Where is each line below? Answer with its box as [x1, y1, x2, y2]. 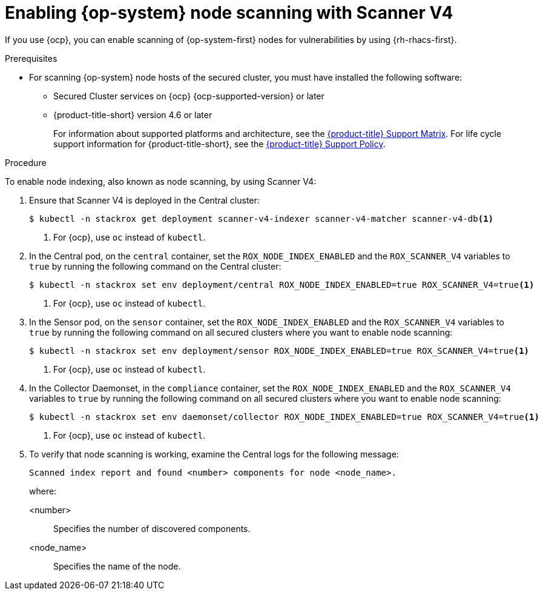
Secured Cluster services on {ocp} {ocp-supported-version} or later [53, 90, 324, 101]
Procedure [5, 157, 47, 168]
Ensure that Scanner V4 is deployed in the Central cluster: [29, 194, 260, 205]
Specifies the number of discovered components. [53, 523, 251, 534]
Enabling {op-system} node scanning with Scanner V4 [5, 2, 453, 23]
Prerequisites [5, 53, 58, 64]
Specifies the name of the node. [53, 560, 181, 571]
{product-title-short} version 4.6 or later [53, 109, 212, 120]
